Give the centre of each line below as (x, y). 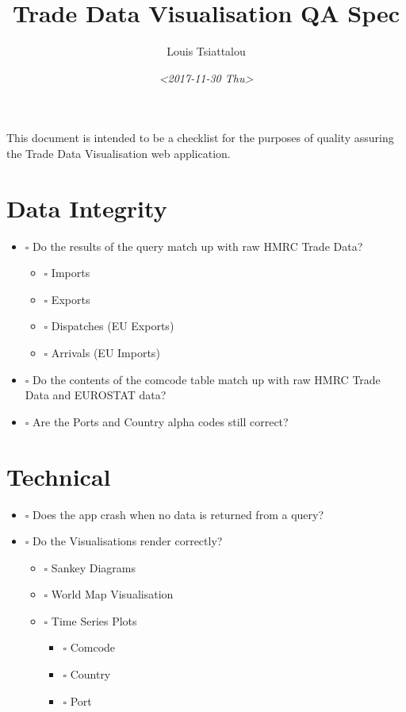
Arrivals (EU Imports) (105, 352)
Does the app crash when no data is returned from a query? (178, 514)
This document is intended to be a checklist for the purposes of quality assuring (200, 138)
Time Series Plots (94, 620)
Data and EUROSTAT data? (96, 395)
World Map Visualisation (112, 594)
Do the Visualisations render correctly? (128, 541)
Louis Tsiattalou (206, 51)
